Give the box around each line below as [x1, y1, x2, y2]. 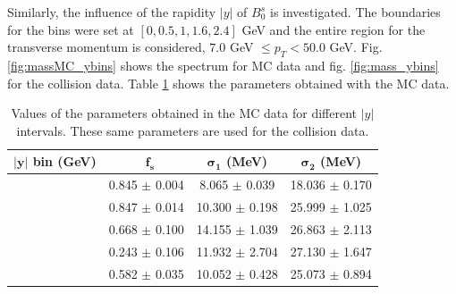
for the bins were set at [7, 20, 134, 38]
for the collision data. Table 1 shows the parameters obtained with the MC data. [7, 73, 450, 92]
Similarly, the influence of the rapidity [7, 3, 216, 21]
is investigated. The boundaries [269, 3, 441, 21]
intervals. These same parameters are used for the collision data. [16, 121, 369, 139]
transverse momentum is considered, [7, 38, 206, 56]
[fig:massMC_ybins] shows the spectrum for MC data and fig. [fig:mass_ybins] [7, 55, 439, 74]
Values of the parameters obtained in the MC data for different [11, 104, 357, 122]
